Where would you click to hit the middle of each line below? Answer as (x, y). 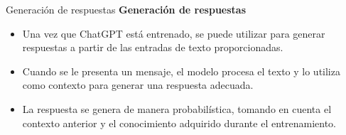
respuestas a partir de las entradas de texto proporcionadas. (153, 47)
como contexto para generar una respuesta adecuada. (138, 85)
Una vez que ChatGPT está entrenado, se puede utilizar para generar (174, 33)
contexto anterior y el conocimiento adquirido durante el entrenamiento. (179, 123)
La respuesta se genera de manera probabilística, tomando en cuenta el (177, 108)
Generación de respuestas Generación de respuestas (126, 9)
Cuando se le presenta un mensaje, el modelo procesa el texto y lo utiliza (181, 71)
